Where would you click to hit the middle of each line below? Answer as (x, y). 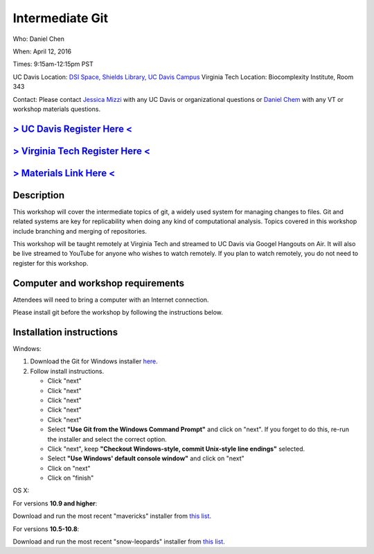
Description (39, 195)
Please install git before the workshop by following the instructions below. (118, 313)
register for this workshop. (51, 263)
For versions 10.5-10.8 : (46, 529)
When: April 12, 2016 (42, 51)
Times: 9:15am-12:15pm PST (53, 64)
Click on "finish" (71, 478)
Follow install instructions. (67, 371)
